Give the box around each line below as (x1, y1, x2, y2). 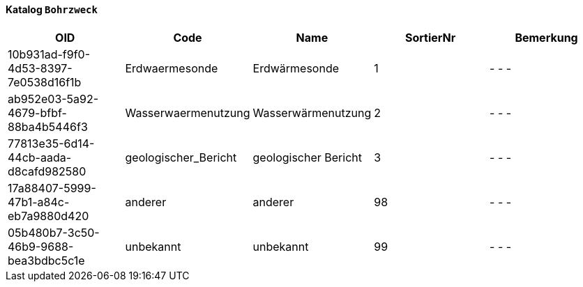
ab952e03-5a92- (8, 91, 99, 106)
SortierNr (405, 30, 456, 45)
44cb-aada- (8, 150, 72, 164)
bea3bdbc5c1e (8, 253, 85, 267)
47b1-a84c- (8, 194, 70, 209)
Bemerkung (515, 30, 578, 45)
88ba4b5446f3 (8, 119, 88, 134)
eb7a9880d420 (8, 208, 89, 223)
